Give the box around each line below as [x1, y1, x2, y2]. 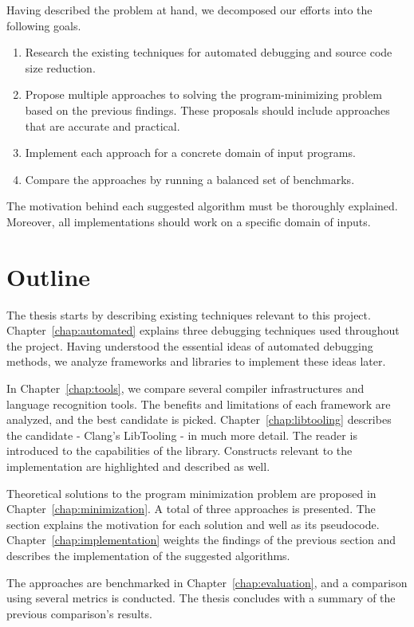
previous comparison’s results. [6, 605, 152, 621]
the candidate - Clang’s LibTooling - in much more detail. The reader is [6, 426, 357, 443]
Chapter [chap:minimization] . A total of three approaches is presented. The [6, 500, 376, 517]
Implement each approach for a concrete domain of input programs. [25, 144, 356, 161]
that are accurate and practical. [25, 117, 180, 134]
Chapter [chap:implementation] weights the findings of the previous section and [6, 531, 396, 548]
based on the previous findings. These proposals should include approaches [25, 101, 390, 118]
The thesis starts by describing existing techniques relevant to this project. [6, 306, 371, 323]
